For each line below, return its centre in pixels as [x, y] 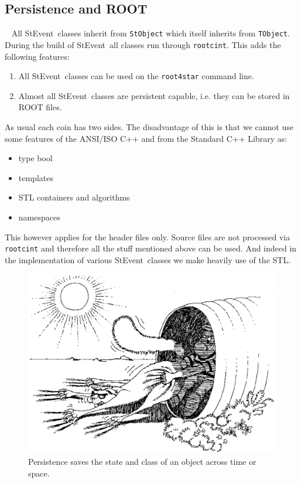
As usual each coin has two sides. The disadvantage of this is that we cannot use [149, 126]
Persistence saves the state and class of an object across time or [142, 461]
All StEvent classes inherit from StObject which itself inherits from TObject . [150, 33]
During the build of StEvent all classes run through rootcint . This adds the [143, 44]
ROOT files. [40, 107]
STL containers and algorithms [74, 197]
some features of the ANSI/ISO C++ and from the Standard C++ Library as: [146, 138]
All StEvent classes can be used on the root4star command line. [136, 76]
